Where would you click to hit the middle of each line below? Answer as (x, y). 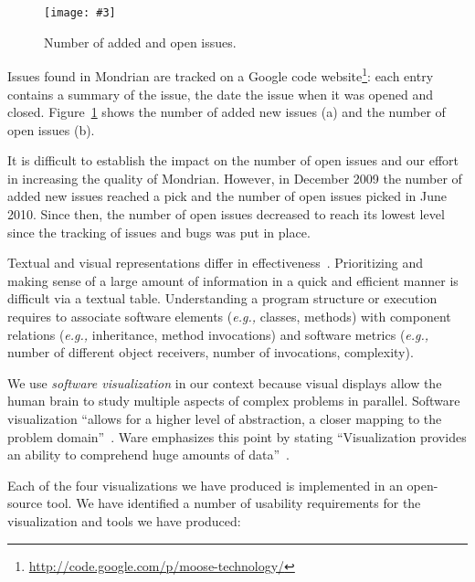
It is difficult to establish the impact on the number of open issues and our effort (233, 160)
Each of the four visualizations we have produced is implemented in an (205, 485)
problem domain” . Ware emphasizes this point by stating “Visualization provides (237, 436)
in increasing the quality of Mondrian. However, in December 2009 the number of (235, 178)
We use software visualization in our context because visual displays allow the (225, 382)
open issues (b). (51, 129)
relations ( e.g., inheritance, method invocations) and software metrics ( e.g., (218, 334)
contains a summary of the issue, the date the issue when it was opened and (221, 94)
